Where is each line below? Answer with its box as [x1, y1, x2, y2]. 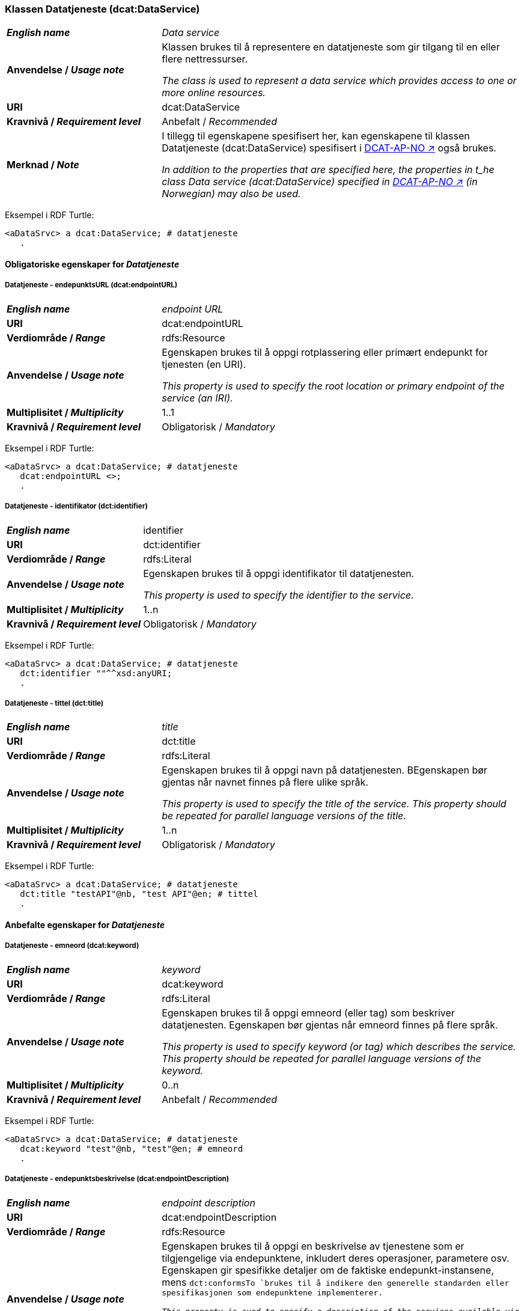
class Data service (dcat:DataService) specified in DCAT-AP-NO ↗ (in [162, 176, 478, 188]
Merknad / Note [7, 159, 79, 171]
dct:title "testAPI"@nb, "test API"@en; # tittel [20, 889, 258, 899]
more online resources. [162, 87, 266, 99]
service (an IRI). [162, 391, 233, 404]
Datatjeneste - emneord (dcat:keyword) [5, 941, 139, 950]
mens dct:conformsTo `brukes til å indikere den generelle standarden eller [162, 1276, 510, 1288]
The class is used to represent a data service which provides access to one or [162, 75, 517, 87]
